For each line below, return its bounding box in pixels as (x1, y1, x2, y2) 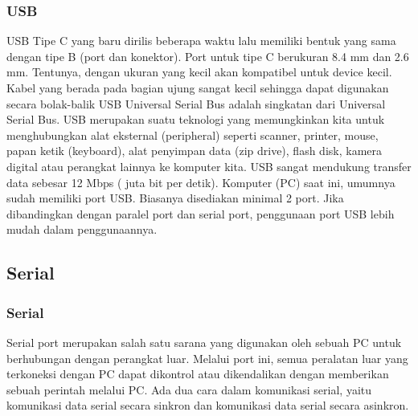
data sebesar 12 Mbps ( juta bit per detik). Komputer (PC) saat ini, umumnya (6, 173, 395, 190)
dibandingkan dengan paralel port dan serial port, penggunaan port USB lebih (6, 205, 395, 222)
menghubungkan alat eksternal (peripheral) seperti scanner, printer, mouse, (6, 126, 379, 143)
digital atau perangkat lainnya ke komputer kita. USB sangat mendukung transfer (6, 157, 412, 174)
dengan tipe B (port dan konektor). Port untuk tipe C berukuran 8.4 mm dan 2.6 (6, 47, 409, 64)
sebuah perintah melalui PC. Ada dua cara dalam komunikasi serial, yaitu (6, 381, 372, 398)
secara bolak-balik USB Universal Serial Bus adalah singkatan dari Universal (6, 95, 386, 112)
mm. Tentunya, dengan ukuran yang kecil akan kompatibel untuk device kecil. (6, 63, 392, 80)
